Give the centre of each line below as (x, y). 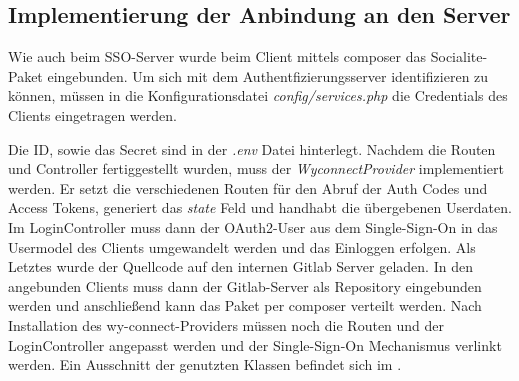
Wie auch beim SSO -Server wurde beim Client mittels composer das (217, 56)
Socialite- (459, 56)
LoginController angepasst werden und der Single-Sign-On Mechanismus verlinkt (255, 344)
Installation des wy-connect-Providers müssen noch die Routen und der (226, 324)
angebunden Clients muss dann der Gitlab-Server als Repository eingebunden (245, 285)
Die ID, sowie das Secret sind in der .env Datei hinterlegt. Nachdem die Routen (252, 148)
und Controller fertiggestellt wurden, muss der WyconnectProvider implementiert (256, 168)
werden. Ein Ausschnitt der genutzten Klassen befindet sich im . (205, 364)
